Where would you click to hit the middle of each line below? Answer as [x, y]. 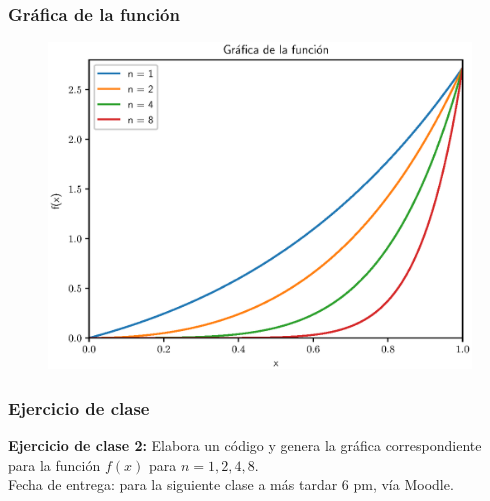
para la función [54, 464]
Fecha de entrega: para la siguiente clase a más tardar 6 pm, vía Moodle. [231, 484]
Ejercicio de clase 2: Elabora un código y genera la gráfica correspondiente [245, 445]
